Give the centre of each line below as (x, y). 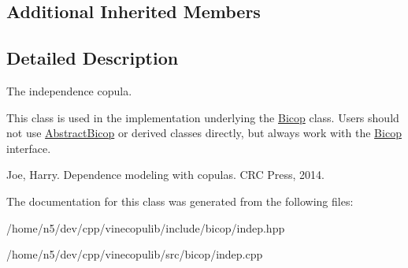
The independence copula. (69, 90)
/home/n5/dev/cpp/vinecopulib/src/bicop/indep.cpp (135, 254)
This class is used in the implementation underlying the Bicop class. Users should (203, 117)
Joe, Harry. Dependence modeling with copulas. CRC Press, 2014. (166, 175)
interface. (29, 148)
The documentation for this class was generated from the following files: (180, 201)
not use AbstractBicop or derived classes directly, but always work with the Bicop (204, 133)
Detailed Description (93, 58)
